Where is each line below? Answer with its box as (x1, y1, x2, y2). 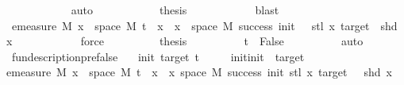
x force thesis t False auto (6, 33, 364, 49)
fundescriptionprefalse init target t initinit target (11, 48, 305, 64)
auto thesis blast (71, 2, 279, 17)
